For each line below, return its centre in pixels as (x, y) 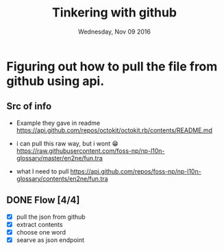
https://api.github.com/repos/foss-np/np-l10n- (136, 171)
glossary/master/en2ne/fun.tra (60, 158)
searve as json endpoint (50, 240)
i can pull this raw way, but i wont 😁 (67, 143)
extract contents (39, 224)
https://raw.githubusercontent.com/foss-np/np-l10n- (90, 151)
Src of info (29, 107)
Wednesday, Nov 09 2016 (114, 32)
